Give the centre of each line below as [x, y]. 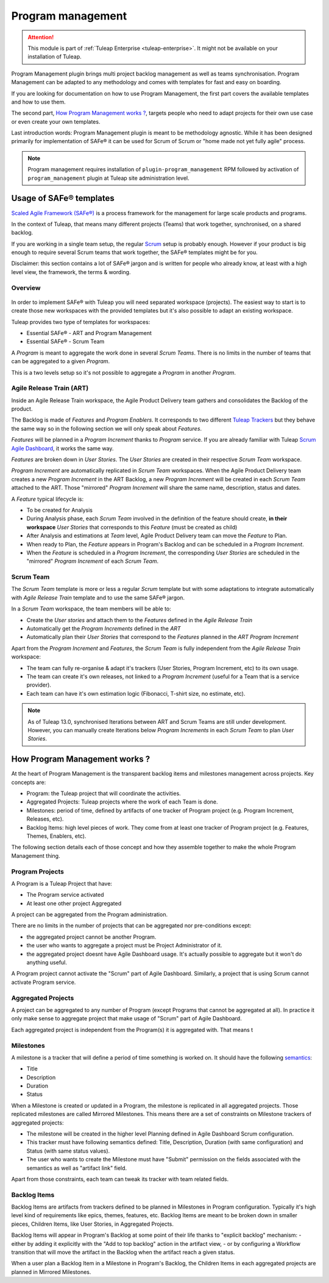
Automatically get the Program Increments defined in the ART [104, 629]
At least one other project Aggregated [74, 903]
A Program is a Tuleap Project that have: [62, 883]
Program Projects [37, 871]
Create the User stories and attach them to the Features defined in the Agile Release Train [140, 620]
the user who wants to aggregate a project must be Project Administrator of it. [124, 945]
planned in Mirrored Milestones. [51, 1272]
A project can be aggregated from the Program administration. [89, 914]
